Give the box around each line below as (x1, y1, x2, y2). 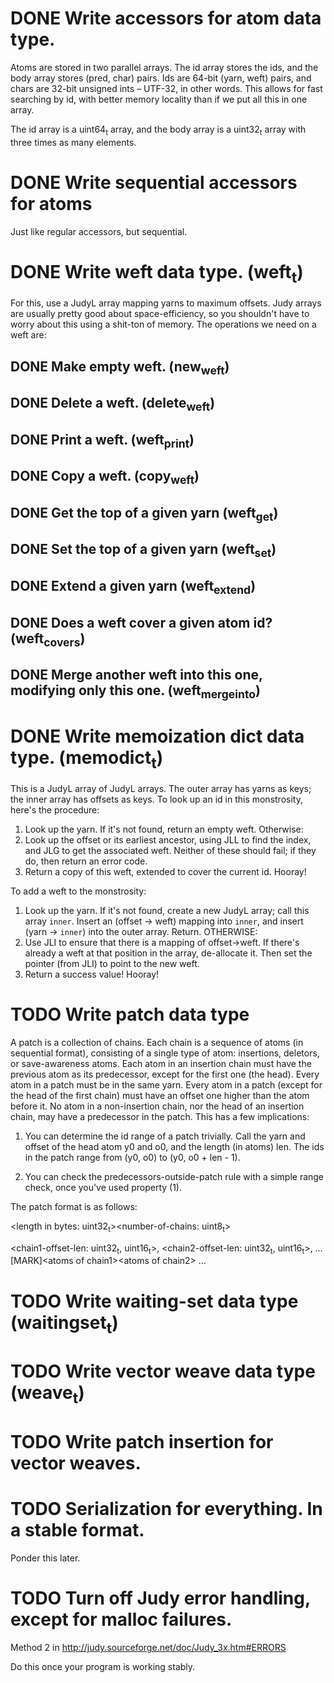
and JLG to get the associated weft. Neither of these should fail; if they (24, 844, 317, 856)
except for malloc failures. (10, 1608, 233, 1631)
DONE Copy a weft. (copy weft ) (10, 468, 200, 487)
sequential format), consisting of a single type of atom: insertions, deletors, (10, 1047, 320, 1059)
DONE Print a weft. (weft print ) (10, 431, 195, 451)
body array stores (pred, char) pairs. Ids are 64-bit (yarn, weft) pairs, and (10, 72, 312, 84)
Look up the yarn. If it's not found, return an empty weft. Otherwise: (24, 823, 304, 835)
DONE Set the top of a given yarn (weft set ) (10, 541, 277, 561)
